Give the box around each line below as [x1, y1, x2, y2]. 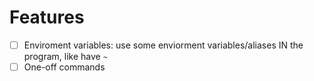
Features [9, 6, 85, 29]
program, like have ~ [23, 51, 108, 62]
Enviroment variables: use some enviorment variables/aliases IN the [23, 39, 304, 51]
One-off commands [23, 61, 106, 73]
